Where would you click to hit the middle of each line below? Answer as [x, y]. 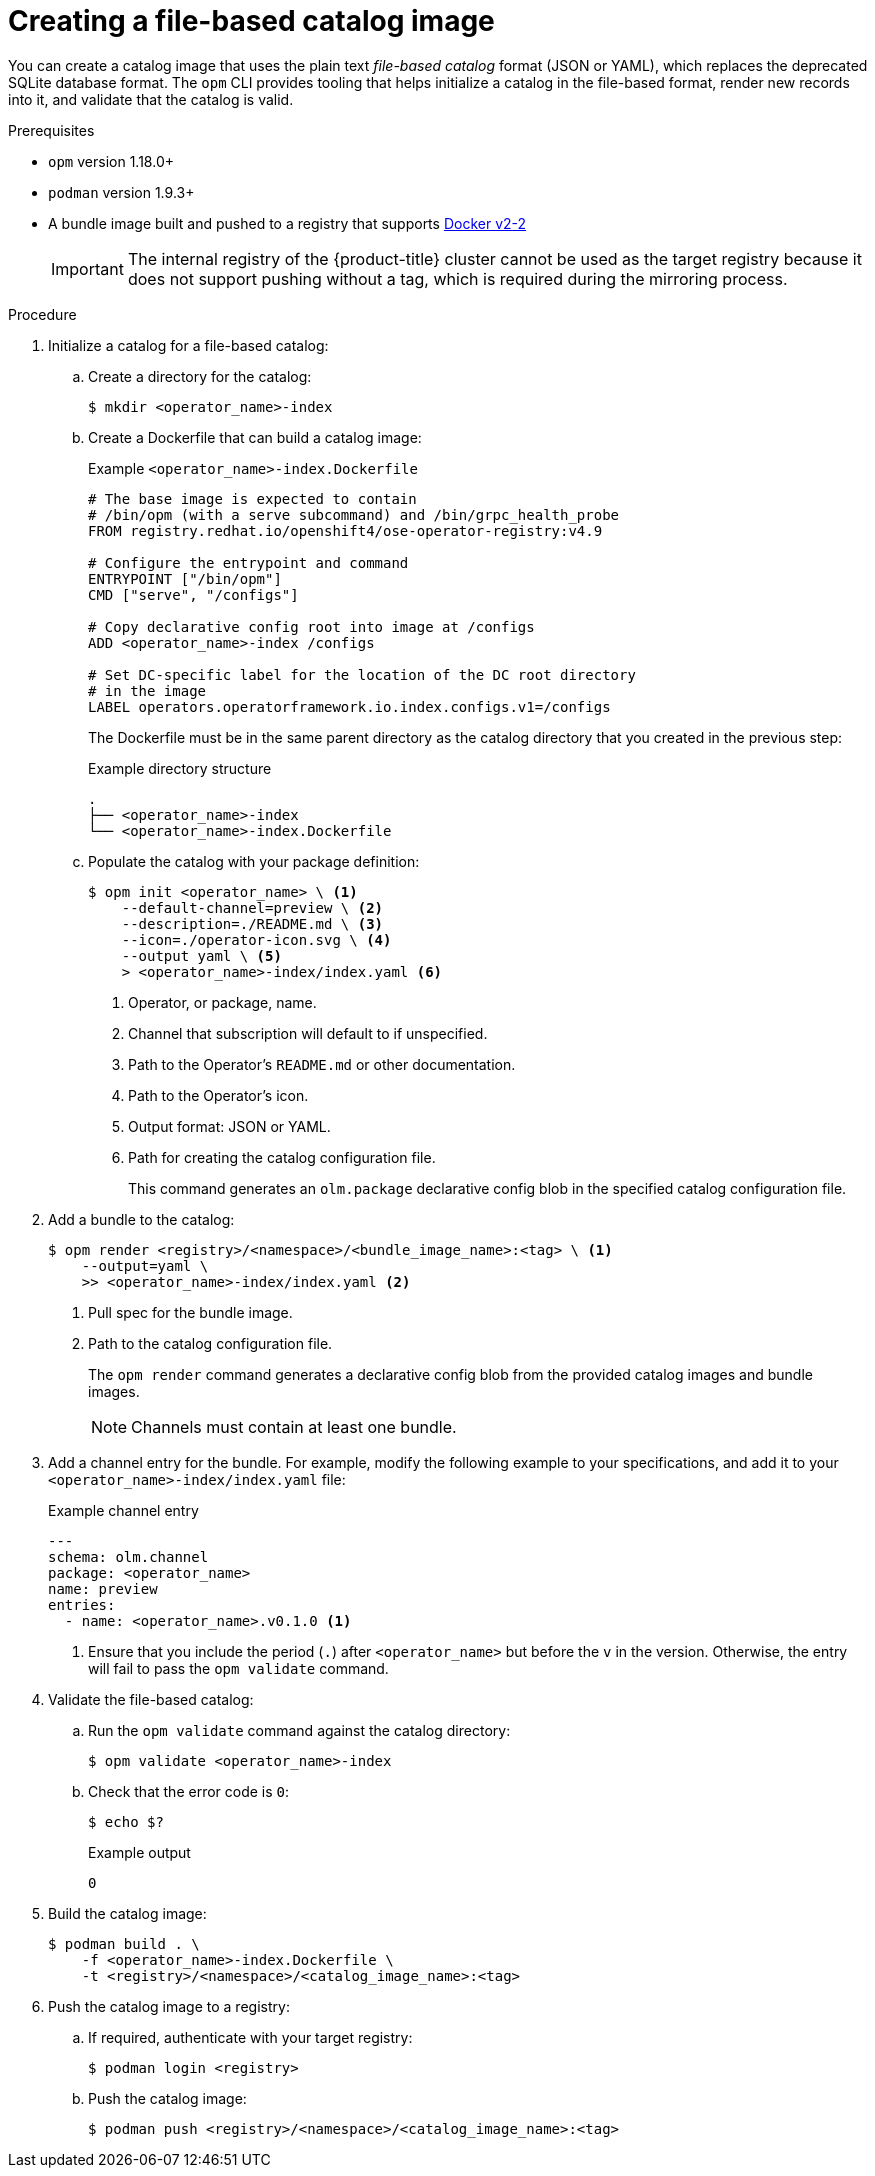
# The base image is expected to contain [252, 498]
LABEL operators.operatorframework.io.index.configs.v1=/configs [349, 706]
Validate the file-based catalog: [151, 1699]
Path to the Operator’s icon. [218, 1095]
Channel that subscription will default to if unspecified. [308, 1033]
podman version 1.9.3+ [121, 192]
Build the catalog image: [127, 1913]
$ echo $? [126, 1821]
